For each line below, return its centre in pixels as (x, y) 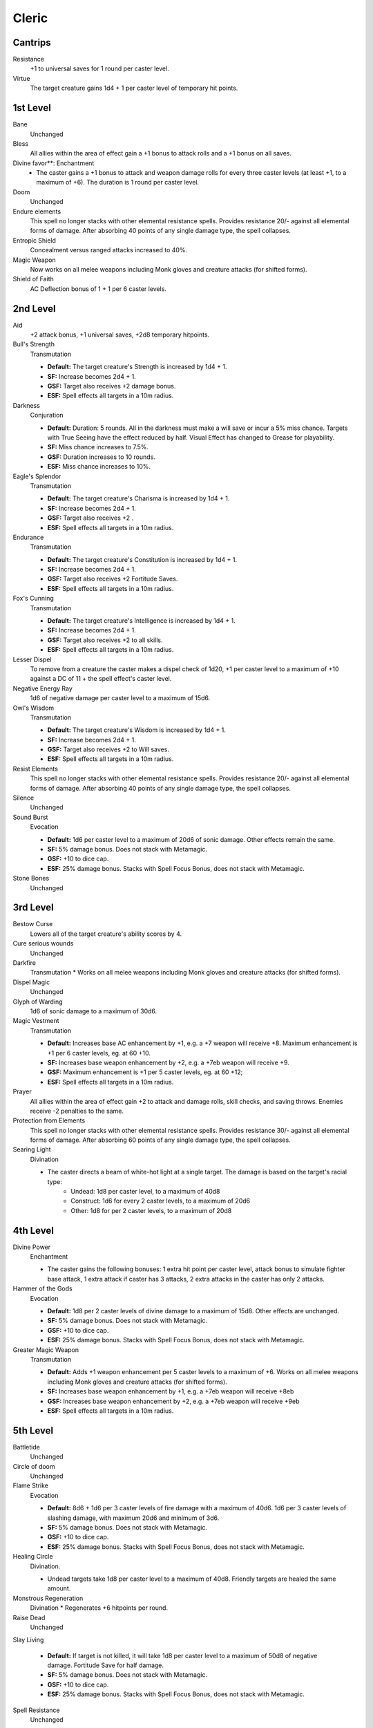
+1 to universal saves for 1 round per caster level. (99, 68)
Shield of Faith (34, 279)
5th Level (33, 1430)
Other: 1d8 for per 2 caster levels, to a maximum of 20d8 (151, 1210)
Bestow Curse (33, 924)
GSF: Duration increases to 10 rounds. (101, 457)
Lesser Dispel (32, 659)
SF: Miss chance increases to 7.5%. (98, 447)
